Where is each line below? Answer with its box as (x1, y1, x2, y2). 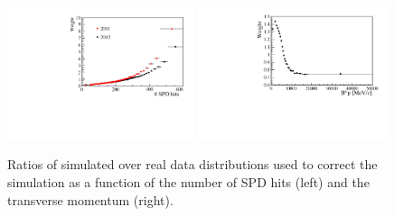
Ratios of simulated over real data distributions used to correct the (7, 155, 378, 174)
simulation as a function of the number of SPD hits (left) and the (7, 173, 370, 191)
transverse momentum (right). (7, 190, 174, 209)
